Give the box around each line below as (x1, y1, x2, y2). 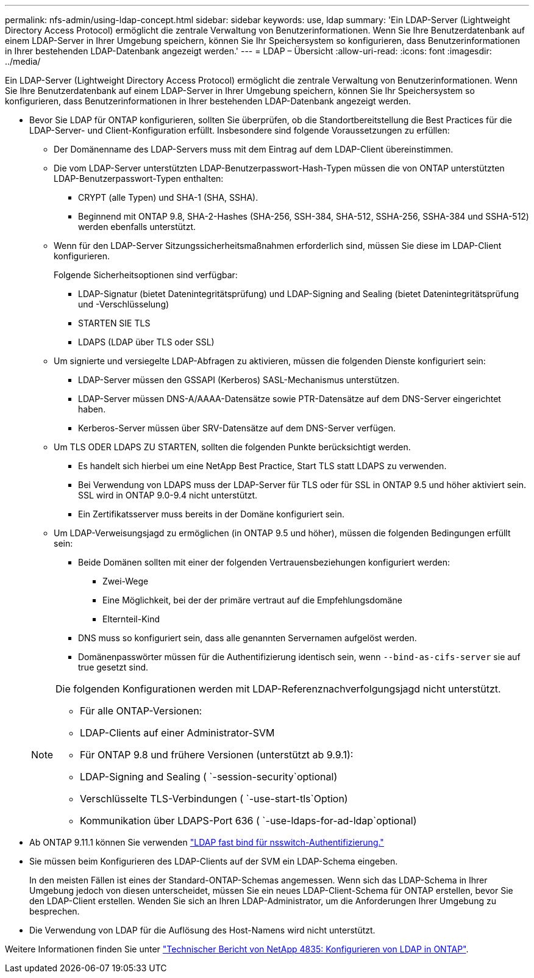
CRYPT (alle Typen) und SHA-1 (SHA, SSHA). (78, 192, 258, 203)
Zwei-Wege (102, 576, 149, 586)
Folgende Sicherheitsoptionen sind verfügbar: (54, 270, 238, 280)
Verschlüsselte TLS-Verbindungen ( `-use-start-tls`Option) (80, 793, 348, 805)
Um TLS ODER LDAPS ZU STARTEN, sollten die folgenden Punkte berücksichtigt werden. (54, 442, 411, 452)
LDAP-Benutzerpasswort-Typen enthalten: (54, 173, 224, 184)
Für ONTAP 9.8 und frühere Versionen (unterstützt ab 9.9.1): (80, 749, 354, 761)
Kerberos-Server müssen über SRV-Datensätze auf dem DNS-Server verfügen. (78, 423, 396, 433)
